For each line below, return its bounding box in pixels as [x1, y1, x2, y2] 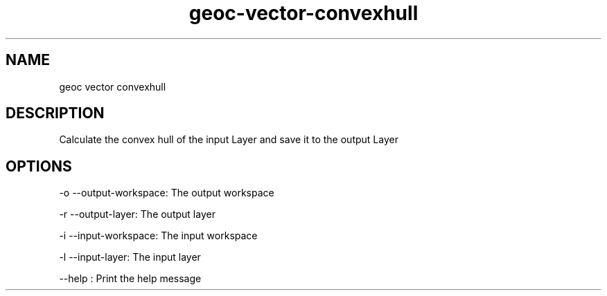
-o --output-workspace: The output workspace [59, 187, 274, 199]
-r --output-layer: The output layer [59, 208, 215, 221]
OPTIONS [6, 157, 72, 175]
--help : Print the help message [59, 272, 202, 285]
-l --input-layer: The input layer [59, 251, 201, 263]
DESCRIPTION [6, 104, 105, 122]
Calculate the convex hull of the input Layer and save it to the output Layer [59, 133, 398, 146]
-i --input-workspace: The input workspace [59, 230, 258, 242]
